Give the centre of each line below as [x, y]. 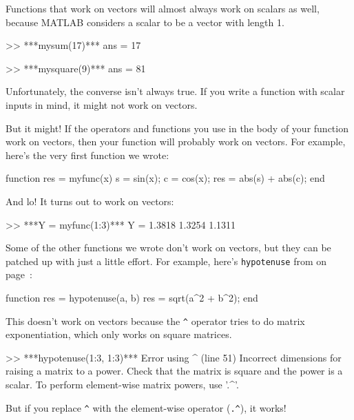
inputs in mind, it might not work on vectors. [102, 104]
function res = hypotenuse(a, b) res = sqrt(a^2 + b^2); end [132, 297]
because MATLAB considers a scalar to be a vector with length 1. [145, 22]
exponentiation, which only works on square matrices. [119, 334]
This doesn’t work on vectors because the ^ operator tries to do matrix [155, 321]
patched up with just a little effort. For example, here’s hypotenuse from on [166, 261]
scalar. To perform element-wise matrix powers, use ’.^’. [122, 384]
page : [19, 274]
